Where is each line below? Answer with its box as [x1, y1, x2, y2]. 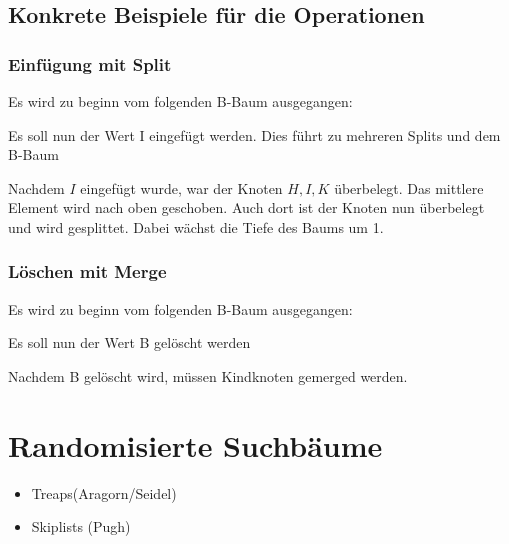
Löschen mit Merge [8, 259, 167, 284]
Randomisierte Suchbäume [8, 424, 383, 465]
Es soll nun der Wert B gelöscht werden [8, 332, 251, 353]
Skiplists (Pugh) [31, 516, 131, 537]
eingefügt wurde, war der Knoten [80, 177, 283, 198]
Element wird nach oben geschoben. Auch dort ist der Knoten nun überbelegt [8, 197, 485, 218]
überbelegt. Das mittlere [334, 177, 484, 198]
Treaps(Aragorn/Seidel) [31, 482, 177, 503]
